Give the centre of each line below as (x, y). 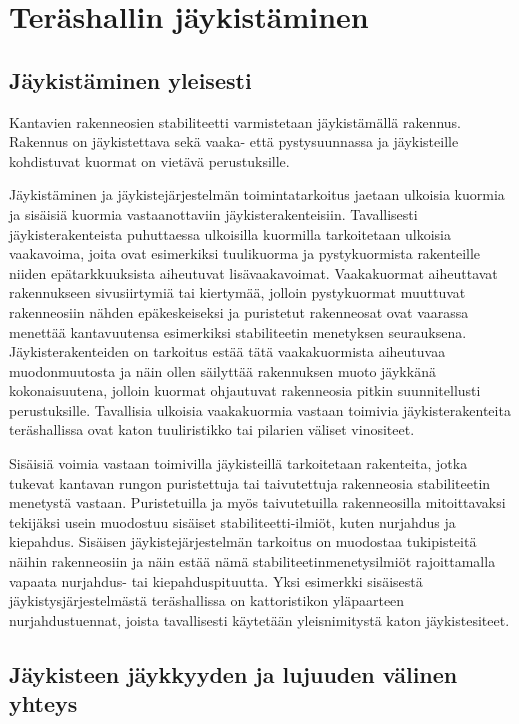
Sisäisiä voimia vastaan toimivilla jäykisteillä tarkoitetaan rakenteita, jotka (238, 463)
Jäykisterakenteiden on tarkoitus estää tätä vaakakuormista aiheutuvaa (227, 351)
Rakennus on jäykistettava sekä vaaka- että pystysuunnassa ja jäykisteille (234, 141)
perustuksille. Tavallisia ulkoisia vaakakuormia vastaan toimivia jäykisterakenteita (260, 409)
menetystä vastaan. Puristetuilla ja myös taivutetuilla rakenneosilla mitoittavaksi (257, 502)
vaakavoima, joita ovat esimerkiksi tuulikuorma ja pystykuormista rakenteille (245, 253)
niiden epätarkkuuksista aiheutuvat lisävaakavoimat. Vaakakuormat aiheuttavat (253, 272)
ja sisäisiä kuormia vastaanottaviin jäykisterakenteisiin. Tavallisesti (213, 213)
